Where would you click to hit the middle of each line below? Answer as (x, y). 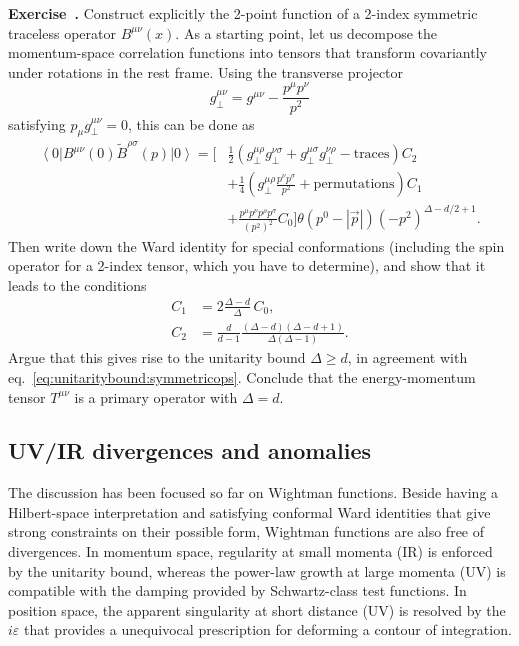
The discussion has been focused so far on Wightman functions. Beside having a (253, 492)
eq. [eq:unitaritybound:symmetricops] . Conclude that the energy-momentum (242, 376)
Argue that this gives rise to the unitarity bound (157, 357)
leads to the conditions (77, 284)
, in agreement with (407, 357)
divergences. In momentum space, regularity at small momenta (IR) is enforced (250, 551)
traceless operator (62, 32)
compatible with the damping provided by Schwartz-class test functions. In (237, 590)
